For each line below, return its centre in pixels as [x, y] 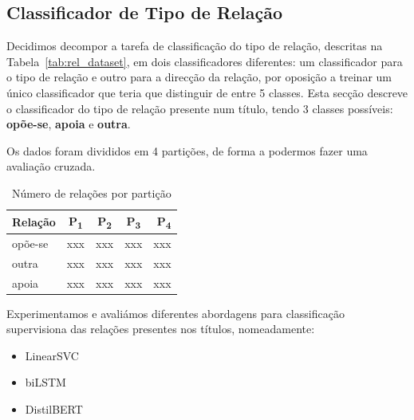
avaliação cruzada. [51, 166]
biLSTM [45, 382]
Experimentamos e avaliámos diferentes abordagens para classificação [175, 313]
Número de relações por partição [91, 192]
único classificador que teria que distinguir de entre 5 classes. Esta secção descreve [207, 92]
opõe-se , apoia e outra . [69, 124]
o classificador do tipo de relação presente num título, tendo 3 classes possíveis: [200, 108]
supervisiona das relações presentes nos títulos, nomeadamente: [161, 329]
